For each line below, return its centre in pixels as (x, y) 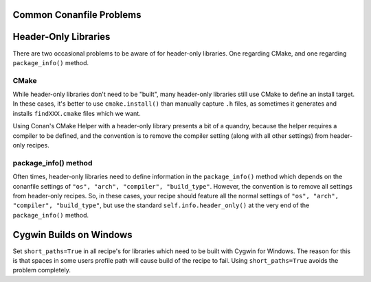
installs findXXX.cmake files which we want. (77, 113)
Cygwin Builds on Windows (73, 234)
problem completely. (42, 270)
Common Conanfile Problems (77, 15)
